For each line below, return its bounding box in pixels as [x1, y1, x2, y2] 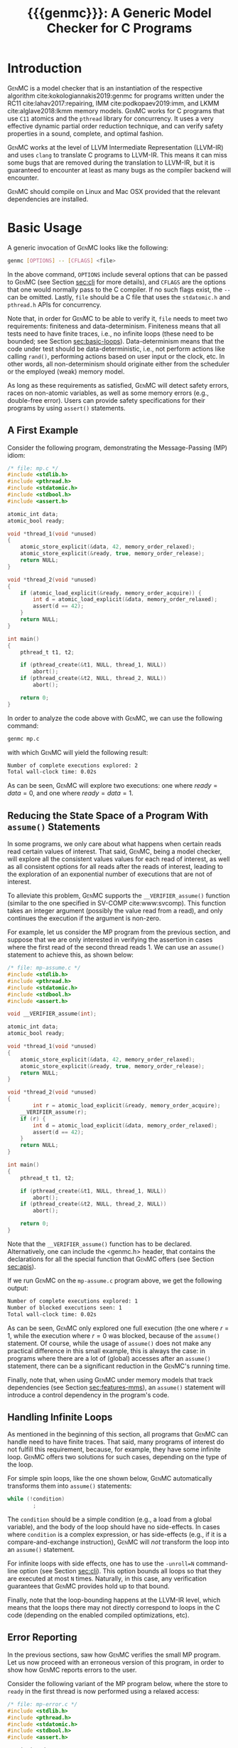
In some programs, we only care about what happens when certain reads [7, 840, 222, 848]
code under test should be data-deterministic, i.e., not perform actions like [7, 344, 225, 353]
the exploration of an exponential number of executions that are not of [7, 870, 213, 878]
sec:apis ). [7, 1262, 36, 1270]
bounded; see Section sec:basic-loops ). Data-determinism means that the [7, 336, 225, 345]
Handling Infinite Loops [7, 1411, 113, 1423]
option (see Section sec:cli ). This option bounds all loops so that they [19, 1567, 222, 1575]
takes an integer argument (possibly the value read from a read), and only [7, 907, 223, 915]
